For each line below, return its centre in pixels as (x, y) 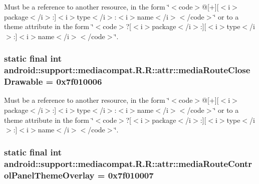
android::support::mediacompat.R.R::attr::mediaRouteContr (128, 163)
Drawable (24, 81)
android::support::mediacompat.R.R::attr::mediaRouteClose (127, 70)
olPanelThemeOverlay (49, 175)
